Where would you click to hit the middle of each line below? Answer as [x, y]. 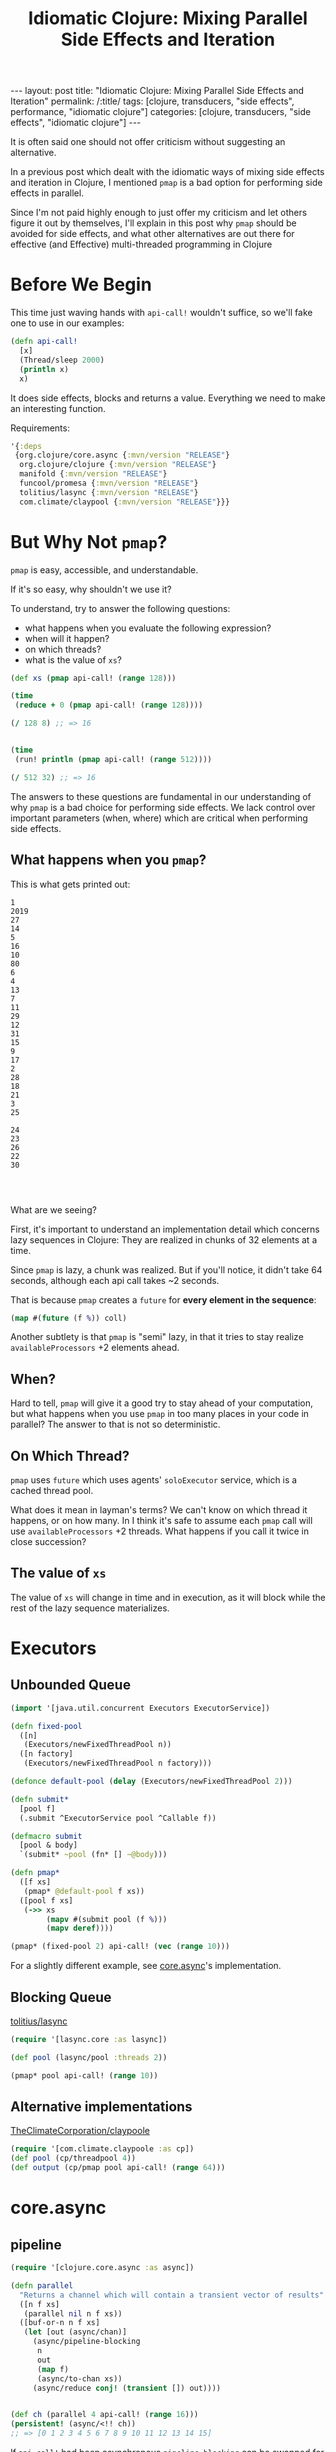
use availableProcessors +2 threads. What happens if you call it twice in [160, 1531]
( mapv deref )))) [80, 1928]
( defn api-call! [44, 342]
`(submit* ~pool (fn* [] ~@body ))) [93, 1855]
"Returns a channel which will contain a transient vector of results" [172, 2295]
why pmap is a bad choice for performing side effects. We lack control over [163, 807]
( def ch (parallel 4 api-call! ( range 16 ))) [104, 2415]
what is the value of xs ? [73, 659]
